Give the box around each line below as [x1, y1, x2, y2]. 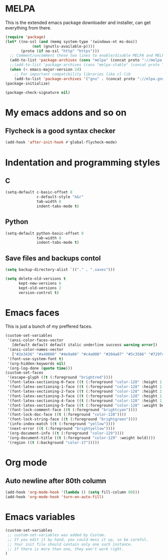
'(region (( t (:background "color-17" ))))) [7, 440, 99, 445]
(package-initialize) [5, 81, 50, 86]
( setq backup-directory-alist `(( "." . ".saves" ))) [5, 267, 115, 272]
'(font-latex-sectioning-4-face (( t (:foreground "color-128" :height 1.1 [7, 398, 166, 403]
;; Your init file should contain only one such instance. [7, 542, 133, 547]
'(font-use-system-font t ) [7, 356, 64, 361]
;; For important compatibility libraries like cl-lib [14, 71, 131, 76]
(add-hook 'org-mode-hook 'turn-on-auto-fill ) [5, 495, 104, 500]
